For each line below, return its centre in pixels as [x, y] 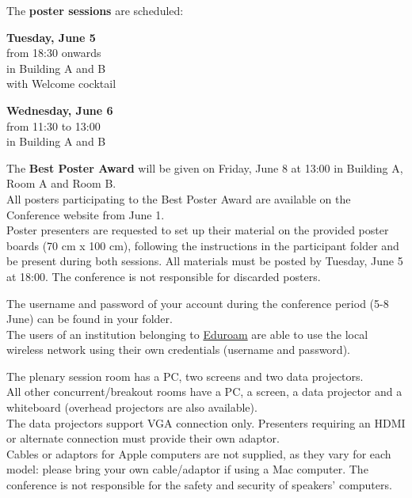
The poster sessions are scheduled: [95, 10]
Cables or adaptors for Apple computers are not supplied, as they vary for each [199, 453]
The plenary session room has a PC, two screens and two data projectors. [185, 376]
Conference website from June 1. [86, 214]
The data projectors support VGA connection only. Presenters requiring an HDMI [206, 422]
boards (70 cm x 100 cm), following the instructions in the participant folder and [203, 245]
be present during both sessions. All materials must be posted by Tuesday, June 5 [205, 261]
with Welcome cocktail [61, 84]
